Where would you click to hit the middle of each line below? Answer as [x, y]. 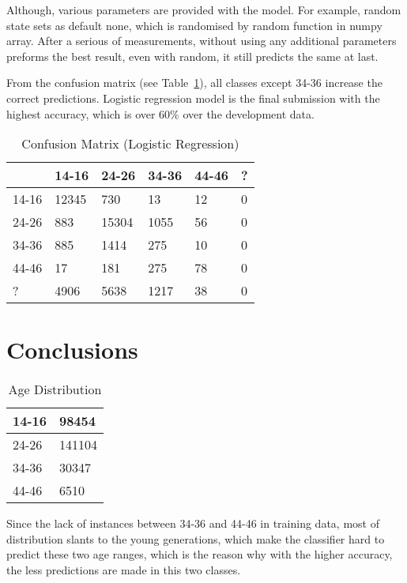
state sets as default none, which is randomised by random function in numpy [194, 25]
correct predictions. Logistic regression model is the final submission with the [193, 98]
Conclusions [72, 350]
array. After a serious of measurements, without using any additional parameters [202, 41]
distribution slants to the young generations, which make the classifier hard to [196, 538]
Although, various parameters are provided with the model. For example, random [204, 9]
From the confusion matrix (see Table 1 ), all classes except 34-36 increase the [194, 83]
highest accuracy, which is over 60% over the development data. [160, 113]
